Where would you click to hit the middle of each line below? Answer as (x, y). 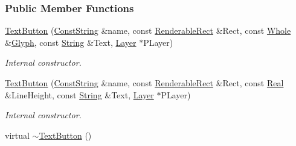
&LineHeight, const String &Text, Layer (79, 94)
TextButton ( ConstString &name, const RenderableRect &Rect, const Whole (148, 30)
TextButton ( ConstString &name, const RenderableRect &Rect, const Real (144, 83)
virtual (17, 135)
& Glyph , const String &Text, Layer (71, 42)
